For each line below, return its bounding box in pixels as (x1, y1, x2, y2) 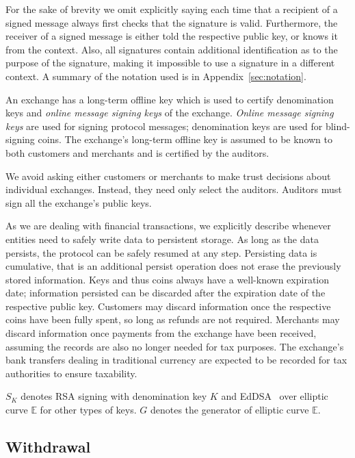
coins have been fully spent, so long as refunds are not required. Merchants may (5, 312, 340, 327)
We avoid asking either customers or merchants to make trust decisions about (5, 168, 331, 183)
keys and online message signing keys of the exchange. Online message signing (5, 105, 334, 120)
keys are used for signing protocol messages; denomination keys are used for (5, 118, 323, 133)
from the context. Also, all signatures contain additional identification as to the (5, 42, 338, 56)
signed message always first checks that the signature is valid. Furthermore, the (5, 15, 338, 29)
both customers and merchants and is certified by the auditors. (5, 145, 269, 160)
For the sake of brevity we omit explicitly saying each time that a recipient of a (5, 2, 338, 16)
